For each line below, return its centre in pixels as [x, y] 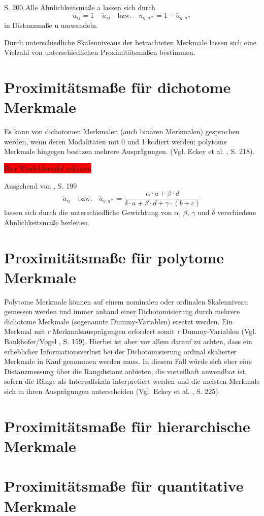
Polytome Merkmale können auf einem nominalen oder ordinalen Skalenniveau [126, 301]
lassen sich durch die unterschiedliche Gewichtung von [88, 212]
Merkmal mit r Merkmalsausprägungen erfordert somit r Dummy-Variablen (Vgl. [130, 331]
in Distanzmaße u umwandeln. [51, 25]
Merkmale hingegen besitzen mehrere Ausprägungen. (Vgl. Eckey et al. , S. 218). [129, 151]
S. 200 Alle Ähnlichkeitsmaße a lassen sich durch [80, 7]
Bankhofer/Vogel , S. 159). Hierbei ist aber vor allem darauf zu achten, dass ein [128, 341]
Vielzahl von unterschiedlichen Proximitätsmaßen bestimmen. [100, 52]
